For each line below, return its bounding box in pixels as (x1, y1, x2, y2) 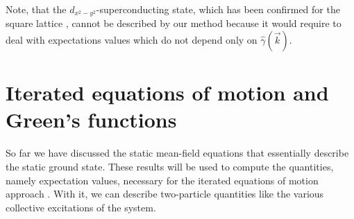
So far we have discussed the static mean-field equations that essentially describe (6, 146, 349, 160)
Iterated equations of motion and (6, 78, 329, 107)
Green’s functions (6, 105, 177, 134)
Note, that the (6, 2, 67, 16)
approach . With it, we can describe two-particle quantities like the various (6, 186, 324, 201)
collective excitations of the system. (6, 200, 156, 214)
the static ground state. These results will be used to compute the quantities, (6, 159, 334, 173)
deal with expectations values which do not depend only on (6, 33, 258, 47)
